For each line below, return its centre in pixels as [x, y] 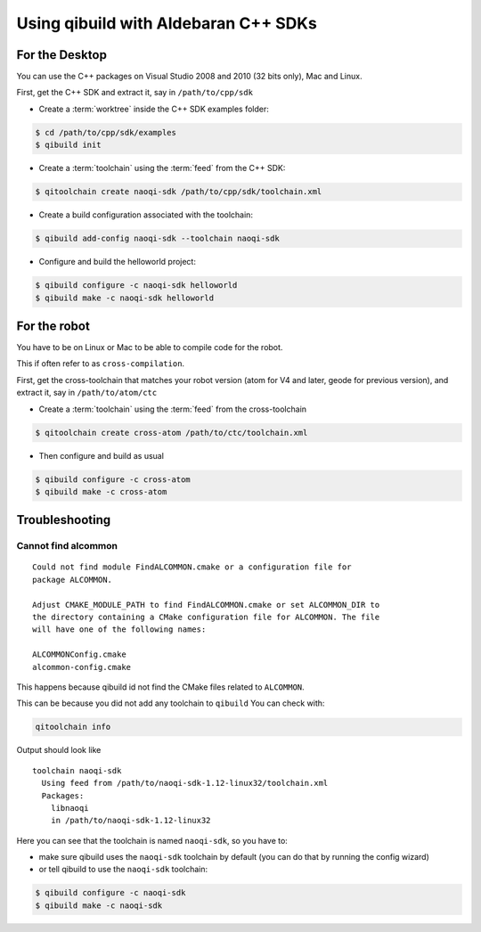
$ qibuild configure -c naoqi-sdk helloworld [136, 286]
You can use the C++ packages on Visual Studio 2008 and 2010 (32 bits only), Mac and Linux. [189, 77]
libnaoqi [69, 808]
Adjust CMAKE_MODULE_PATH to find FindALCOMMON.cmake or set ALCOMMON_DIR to [206, 605]
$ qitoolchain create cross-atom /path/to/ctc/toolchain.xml [171, 433]
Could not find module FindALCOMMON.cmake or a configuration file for [192, 567]
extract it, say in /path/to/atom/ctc [87, 393]
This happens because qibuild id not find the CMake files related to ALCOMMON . [160, 687]
